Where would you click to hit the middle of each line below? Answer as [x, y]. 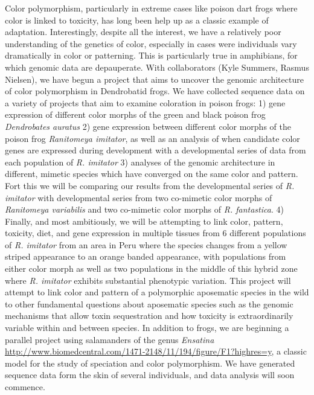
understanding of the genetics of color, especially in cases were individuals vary [151, 43]
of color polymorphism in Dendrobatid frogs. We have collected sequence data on [155, 91]
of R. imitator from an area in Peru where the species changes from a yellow [146, 244]
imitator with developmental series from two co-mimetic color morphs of [139, 197]
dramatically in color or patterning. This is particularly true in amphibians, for [151, 55]
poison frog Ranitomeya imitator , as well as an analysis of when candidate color [152, 138]
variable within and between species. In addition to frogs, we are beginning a [147, 328]
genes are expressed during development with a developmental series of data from [155, 150]
